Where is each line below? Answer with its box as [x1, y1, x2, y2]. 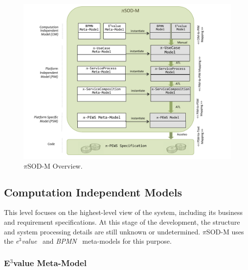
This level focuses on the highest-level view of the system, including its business [4, 207, 243, 217]
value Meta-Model [13, 256, 87, 269]
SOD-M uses [206, 226, 244, 236]
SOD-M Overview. [27, 160, 83, 171]
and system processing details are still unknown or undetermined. [4, 226, 201, 236]
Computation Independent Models [4, 184, 182, 199]
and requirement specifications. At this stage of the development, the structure [4, 216, 240, 227]
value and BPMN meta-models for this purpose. [22, 236, 172, 246]
